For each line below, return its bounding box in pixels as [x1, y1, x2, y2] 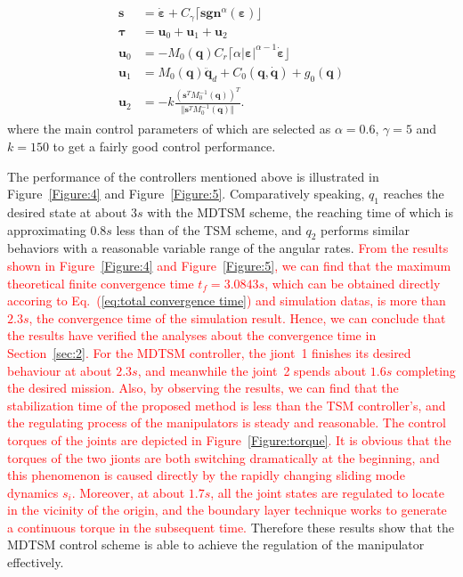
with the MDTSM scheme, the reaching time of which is [147, 203, 454, 221]
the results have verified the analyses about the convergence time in [7, 326, 377, 345]
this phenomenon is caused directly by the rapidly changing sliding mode [7, 466, 405, 484]
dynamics [7, 483, 59, 501]
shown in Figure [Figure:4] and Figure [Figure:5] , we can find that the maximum [7, 256, 451, 274]
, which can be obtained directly [264, 273, 441, 292]
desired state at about [7, 203, 127, 221]
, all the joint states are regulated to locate [210, 483, 445, 501]
